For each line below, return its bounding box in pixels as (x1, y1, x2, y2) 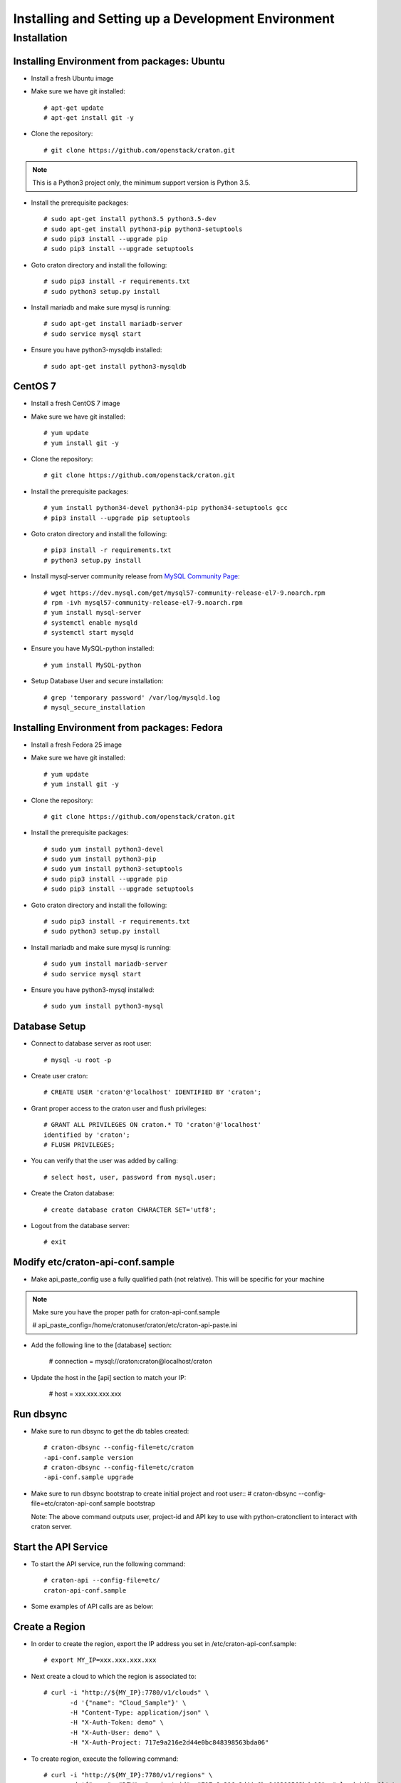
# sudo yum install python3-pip (43, 855, 157, 863)
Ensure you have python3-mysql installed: (31, 985, 155, 994)
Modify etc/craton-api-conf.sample (13, 1256, 175, 1269)
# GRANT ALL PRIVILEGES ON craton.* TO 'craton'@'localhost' (43, 1120, 261, 1129)
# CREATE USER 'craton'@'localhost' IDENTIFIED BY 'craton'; (43, 1088, 261, 1096)
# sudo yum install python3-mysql (43, 1002, 164, 1011)
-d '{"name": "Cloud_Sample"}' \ (70, 1698, 187, 1707)
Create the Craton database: (31, 1189, 115, 1197)
